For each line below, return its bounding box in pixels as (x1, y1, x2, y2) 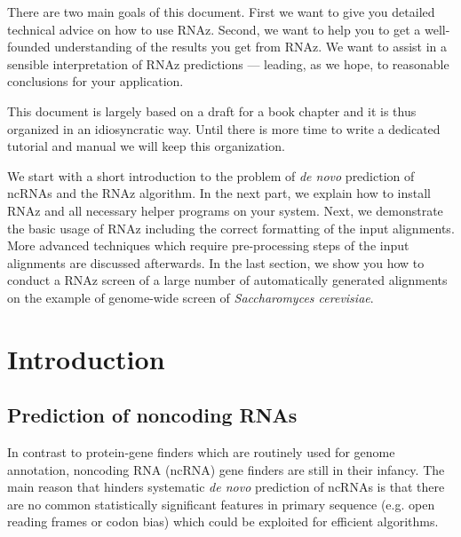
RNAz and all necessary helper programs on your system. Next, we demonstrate (7, 201, 443, 219)
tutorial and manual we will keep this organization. (7, 137, 285, 155)
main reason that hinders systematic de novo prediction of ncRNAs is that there (7, 478, 445, 496)
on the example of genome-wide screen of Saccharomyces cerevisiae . (7, 288, 374, 306)
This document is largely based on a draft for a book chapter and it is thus (7, 101, 417, 120)
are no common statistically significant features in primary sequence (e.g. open (7, 494, 435, 513)
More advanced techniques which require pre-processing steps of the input (7, 236, 409, 255)
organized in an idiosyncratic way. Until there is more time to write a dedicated (7, 119, 441, 138)
